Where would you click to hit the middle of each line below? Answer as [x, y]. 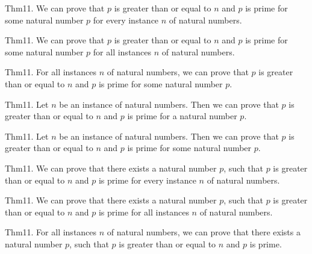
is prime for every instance [147, 180]
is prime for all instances [144, 212]
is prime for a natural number [182, 116]
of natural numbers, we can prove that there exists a [204, 232]
